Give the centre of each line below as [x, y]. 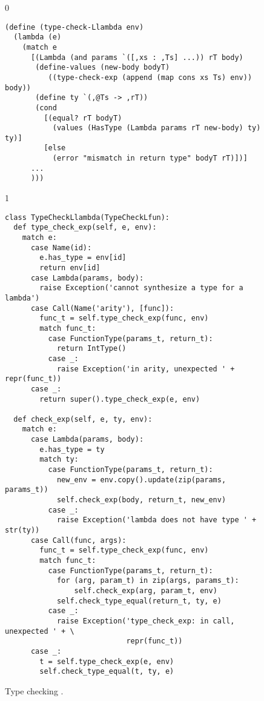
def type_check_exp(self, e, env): [85, 228]
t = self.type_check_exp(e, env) [107, 661]
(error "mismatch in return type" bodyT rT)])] [150, 158]
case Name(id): [61, 248]
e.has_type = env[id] [83, 258]
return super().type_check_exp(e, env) [120, 399]
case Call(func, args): [78, 540]
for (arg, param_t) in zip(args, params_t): [148, 581]
